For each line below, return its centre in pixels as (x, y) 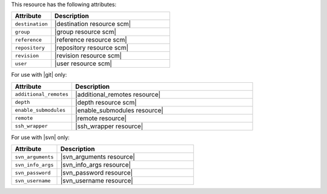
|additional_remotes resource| (118, 94)
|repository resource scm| (92, 48)
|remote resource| (101, 118)
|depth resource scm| (106, 102)
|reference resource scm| (91, 40)
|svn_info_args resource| (96, 165)
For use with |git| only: (39, 75)
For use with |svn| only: (40, 137)
